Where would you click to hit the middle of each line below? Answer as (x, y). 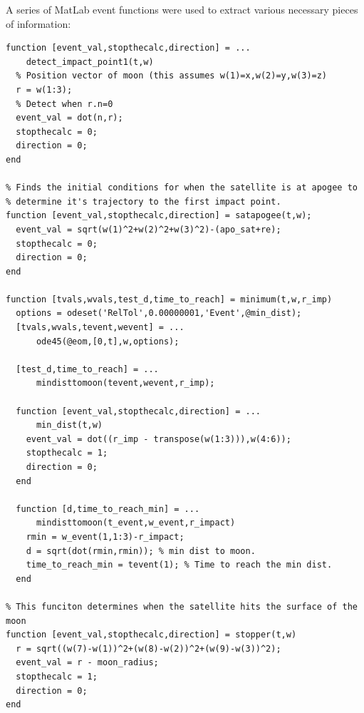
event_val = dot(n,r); (69, 118)
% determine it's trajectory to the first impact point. (144, 201)
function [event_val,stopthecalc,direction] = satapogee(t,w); (159, 216)
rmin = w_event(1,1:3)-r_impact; (105, 537)
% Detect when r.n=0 (64, 104)
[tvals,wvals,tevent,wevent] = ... (100, 328)
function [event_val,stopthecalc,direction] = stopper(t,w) (151, 635)
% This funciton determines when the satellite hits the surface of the (182, 606)
